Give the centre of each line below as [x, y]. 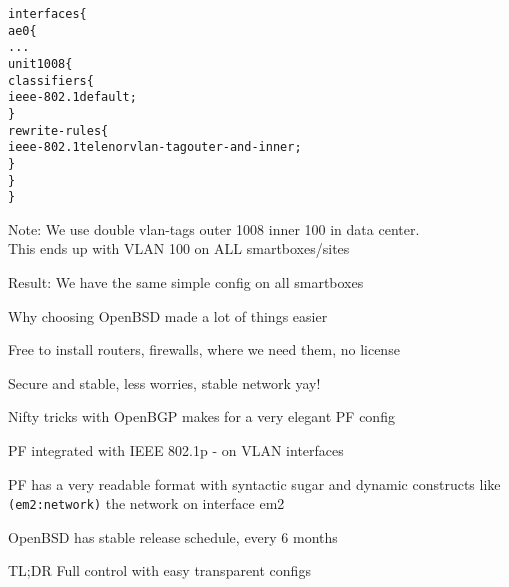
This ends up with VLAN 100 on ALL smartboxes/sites [179, 248]
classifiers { [51, 80]
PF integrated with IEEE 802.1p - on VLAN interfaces [176, 450]
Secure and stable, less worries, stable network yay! [164, 382]
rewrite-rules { [58, 130]
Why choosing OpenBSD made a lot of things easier [168, 315]
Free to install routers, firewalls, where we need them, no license [204, 349]
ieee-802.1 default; [72, 97]
